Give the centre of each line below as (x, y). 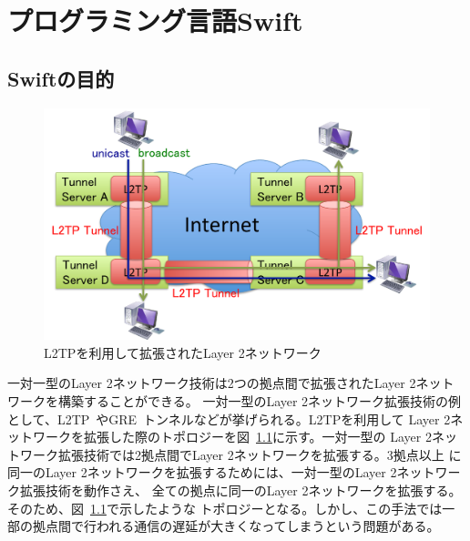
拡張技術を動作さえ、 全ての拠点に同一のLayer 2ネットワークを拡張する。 (240, 490)
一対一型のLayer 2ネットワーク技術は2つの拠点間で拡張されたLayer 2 (212, 383)
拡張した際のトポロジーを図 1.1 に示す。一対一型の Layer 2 (257, 437)
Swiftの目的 (61, 78)
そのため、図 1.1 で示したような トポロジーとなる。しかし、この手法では (225, 508)
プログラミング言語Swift (155, 20)
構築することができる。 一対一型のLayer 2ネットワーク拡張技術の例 (260, 401)
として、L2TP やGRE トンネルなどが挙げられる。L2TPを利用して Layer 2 (229, 419)
